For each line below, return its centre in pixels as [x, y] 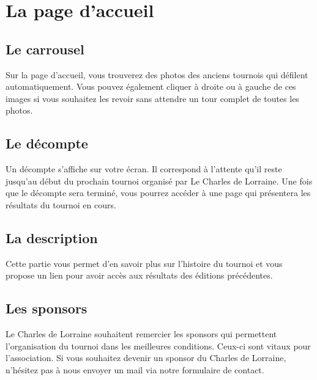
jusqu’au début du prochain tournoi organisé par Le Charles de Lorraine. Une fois [159, 181]
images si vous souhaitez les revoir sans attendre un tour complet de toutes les [152, 98]
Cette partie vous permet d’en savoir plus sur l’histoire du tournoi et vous [144, 263]
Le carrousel [45, 49]
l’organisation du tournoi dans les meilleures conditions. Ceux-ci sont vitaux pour [158, 345]
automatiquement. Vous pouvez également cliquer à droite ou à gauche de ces [151, 86]
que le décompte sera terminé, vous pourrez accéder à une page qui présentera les [158, 193]
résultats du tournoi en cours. [61, 204]
